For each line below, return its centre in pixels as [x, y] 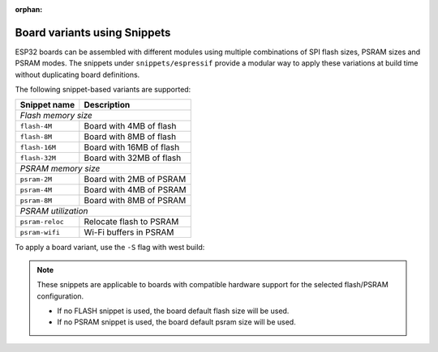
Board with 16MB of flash [132, 147]
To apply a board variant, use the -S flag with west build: [110, 248]
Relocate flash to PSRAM [131, 222]
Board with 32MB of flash [133, 158]
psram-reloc [42, 221]
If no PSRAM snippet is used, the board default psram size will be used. [176, 322]
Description [107, 105]
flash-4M [36, 126]
